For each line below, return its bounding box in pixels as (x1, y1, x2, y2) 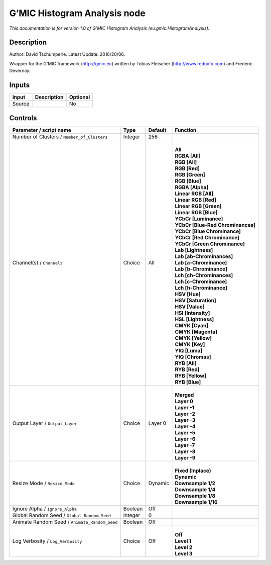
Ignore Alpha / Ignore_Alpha (12, 505, 77, 512)
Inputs (9, 81, 30, 89)
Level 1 (175, 537, 192, 544)
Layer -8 (175, 448, 196, 455)
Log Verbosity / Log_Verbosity (12, 537, 82, 544)
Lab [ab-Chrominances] (175, 253, 233, 260)
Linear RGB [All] (175, 190, 213, 197)
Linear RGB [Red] (175, 196, 217, 203)
